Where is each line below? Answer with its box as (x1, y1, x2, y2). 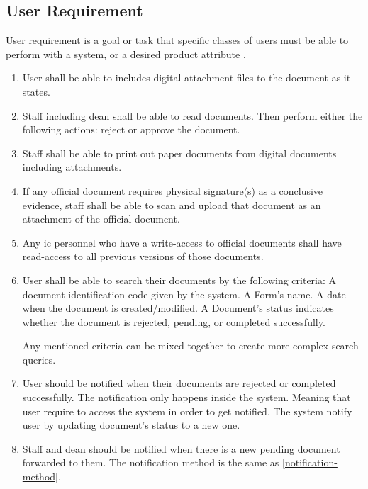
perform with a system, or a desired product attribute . (6, 46, 246, 61)
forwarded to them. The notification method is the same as (22, 455, 279, 470)
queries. (22, 352, 56, 366)
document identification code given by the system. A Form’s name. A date (22, 286, 346, 301)
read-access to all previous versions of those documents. (22, 249, 264, 264)
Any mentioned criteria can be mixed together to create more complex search (22, 338, 359, 353)
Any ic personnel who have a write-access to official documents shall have (22, 235, 342, 249)
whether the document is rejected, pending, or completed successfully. (22, 314, 325, 329)
